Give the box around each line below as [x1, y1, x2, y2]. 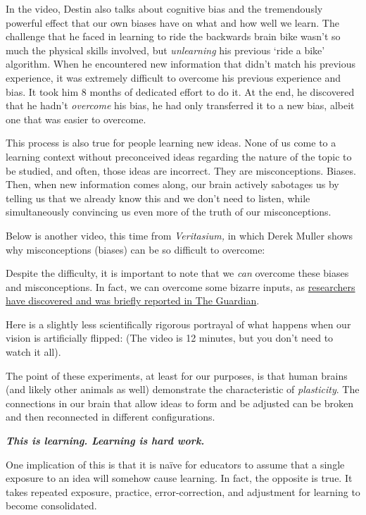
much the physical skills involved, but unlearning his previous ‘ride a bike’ [6, 42, 325, 57]
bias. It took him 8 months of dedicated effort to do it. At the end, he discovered [6, 84, 355, 99]
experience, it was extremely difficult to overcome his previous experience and [6, 70, 341, 85]
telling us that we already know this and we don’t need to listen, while [6, 190, 310, 205]
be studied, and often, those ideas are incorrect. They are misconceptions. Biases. [6, 163, 356, 178]
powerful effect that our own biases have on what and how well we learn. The [6, 15, 339, 30]
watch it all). [6, 345, 61, 359]
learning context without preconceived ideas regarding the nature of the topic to [6, 149, 352, 163]
